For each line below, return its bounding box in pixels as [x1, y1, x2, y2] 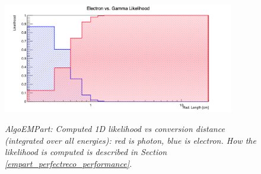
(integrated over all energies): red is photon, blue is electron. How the [5, 134, 256, 146]
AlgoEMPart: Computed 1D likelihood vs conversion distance [5, 123, 225, 135]
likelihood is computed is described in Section [5, 146, 167, 158]
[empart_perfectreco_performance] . [5, 157, 132, 169]
